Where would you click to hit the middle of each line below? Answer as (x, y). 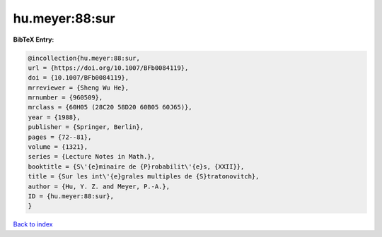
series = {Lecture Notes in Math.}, (92, 157)
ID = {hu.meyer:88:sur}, (71, 196)
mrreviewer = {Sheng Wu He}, (79, 87)
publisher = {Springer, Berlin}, (86, 127)
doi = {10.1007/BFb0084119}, (79, 78)
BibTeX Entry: (34, 39)
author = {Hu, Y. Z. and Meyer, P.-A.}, (99, 186)
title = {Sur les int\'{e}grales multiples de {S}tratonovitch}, (144, 177)
